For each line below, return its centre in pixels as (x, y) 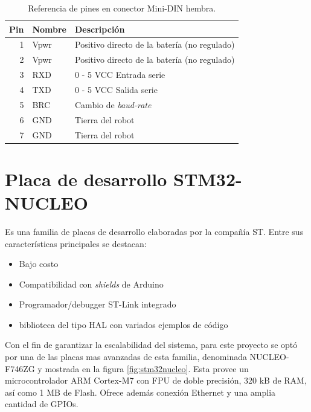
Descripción (100, 29)
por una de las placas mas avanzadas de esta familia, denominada (126, 357)
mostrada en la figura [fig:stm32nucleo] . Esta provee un (147, 368)
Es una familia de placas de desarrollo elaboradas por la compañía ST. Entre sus (154, 231)
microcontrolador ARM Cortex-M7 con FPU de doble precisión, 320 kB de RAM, (156, 380)
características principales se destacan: (76, 243)
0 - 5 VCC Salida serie (116, 89)
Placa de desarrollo (86, 179)
